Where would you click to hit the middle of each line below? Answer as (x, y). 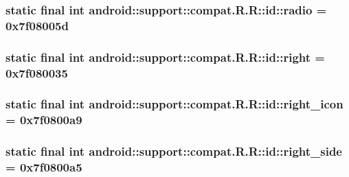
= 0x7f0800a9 (44, 120)
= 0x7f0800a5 (44, 167)
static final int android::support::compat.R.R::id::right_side (174, 151)
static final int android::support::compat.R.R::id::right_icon (174, 104)
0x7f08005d (37, 25)
